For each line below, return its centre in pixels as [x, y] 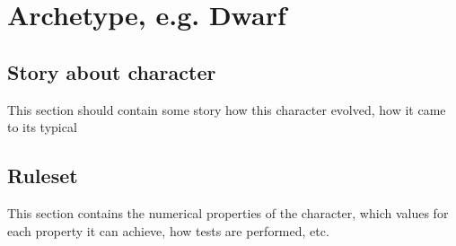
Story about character [112, 71]
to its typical [42, 127]
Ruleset [43, 176]
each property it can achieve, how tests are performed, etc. [168, 230]
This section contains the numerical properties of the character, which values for [228, 212]
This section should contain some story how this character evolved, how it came [227, 109]
